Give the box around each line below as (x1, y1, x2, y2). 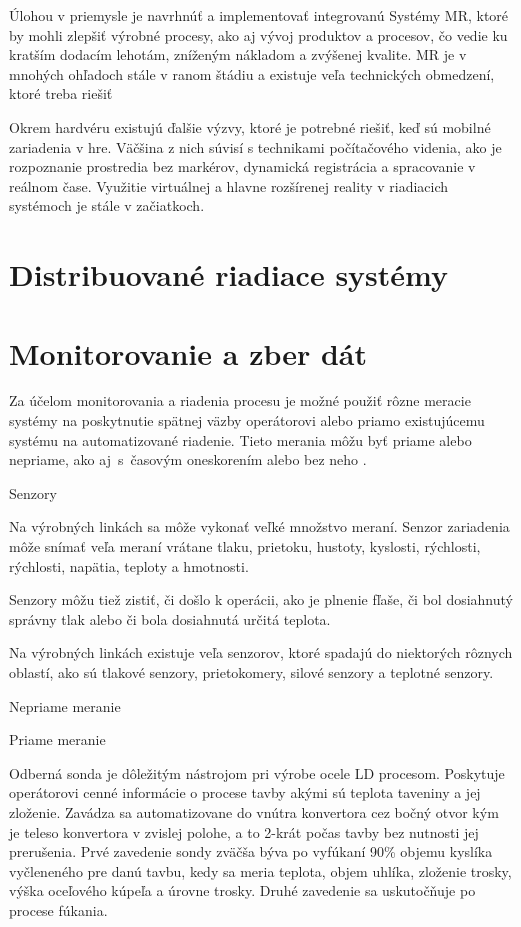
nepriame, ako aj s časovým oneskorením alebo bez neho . (9, 449, 367, 470)
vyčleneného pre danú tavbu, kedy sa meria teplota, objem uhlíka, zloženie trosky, (9, 860, 512, 881)
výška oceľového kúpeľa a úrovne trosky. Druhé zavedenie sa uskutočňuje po (9, 880, 476, 901)
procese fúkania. (9, 899, 108, 920)
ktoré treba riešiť (9, 83, 113, 104)
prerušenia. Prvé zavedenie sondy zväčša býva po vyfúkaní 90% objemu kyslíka (9, 841, 493, 862)
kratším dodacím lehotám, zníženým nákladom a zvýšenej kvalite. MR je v (9, 44, 467, 65)
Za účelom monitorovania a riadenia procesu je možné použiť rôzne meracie (9, 390, 471, 411)
